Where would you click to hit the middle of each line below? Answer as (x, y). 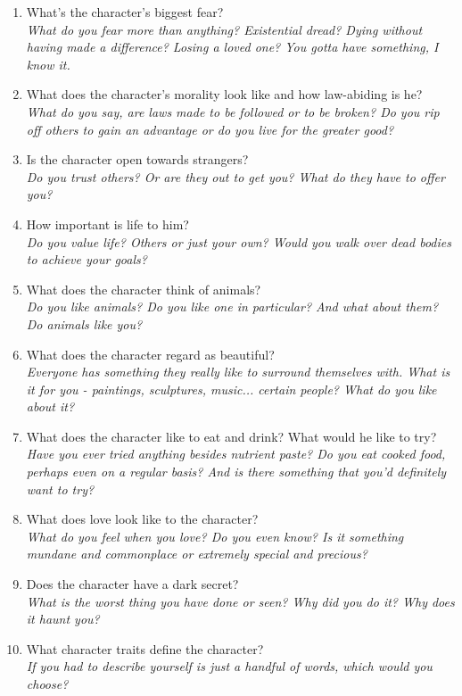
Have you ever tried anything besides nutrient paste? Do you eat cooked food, (236, 454)
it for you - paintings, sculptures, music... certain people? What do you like (231, 389)
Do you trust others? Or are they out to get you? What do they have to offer (235, 176)
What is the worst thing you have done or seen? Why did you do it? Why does (240, 601)
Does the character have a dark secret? (132, 584)
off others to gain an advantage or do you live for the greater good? (210, 129)
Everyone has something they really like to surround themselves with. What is (238, 372)
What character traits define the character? (145, 648)
